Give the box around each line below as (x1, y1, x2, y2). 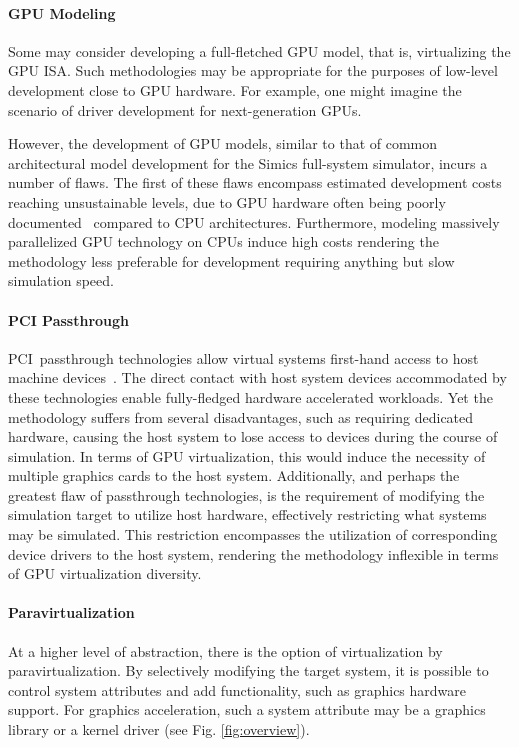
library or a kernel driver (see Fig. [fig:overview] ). (8, 719, 310, 740)
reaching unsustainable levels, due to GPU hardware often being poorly (8, 191, 446, 212)
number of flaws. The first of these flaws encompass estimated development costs (8, 172, 502, 193)
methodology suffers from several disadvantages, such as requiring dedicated (8, 406, 474, 427)
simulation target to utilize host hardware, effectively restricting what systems (8, 504, 487, 525)
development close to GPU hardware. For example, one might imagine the (8, 79, 462, 100)
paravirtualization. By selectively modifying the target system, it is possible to (8, 660, 489, 681)
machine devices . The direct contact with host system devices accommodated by (8, 367, 507, 388)
